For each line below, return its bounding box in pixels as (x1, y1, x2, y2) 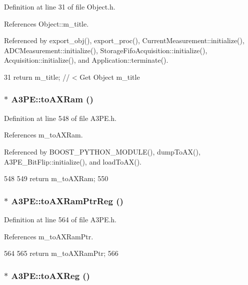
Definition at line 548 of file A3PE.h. (4, 112, 117, 123)
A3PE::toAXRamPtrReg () (11, 194, 123, 207)
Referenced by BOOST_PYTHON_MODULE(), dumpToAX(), (4, 146, 200, 157)
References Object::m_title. (4, 18, 89, 29)
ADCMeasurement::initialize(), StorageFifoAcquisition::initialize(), (4, 45, 207, 55)
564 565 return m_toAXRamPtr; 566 (4, 248, 118, 258)
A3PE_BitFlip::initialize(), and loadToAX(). (4, 156, 142, 167)
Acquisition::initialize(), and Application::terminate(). (4, 55, 168, 65)
